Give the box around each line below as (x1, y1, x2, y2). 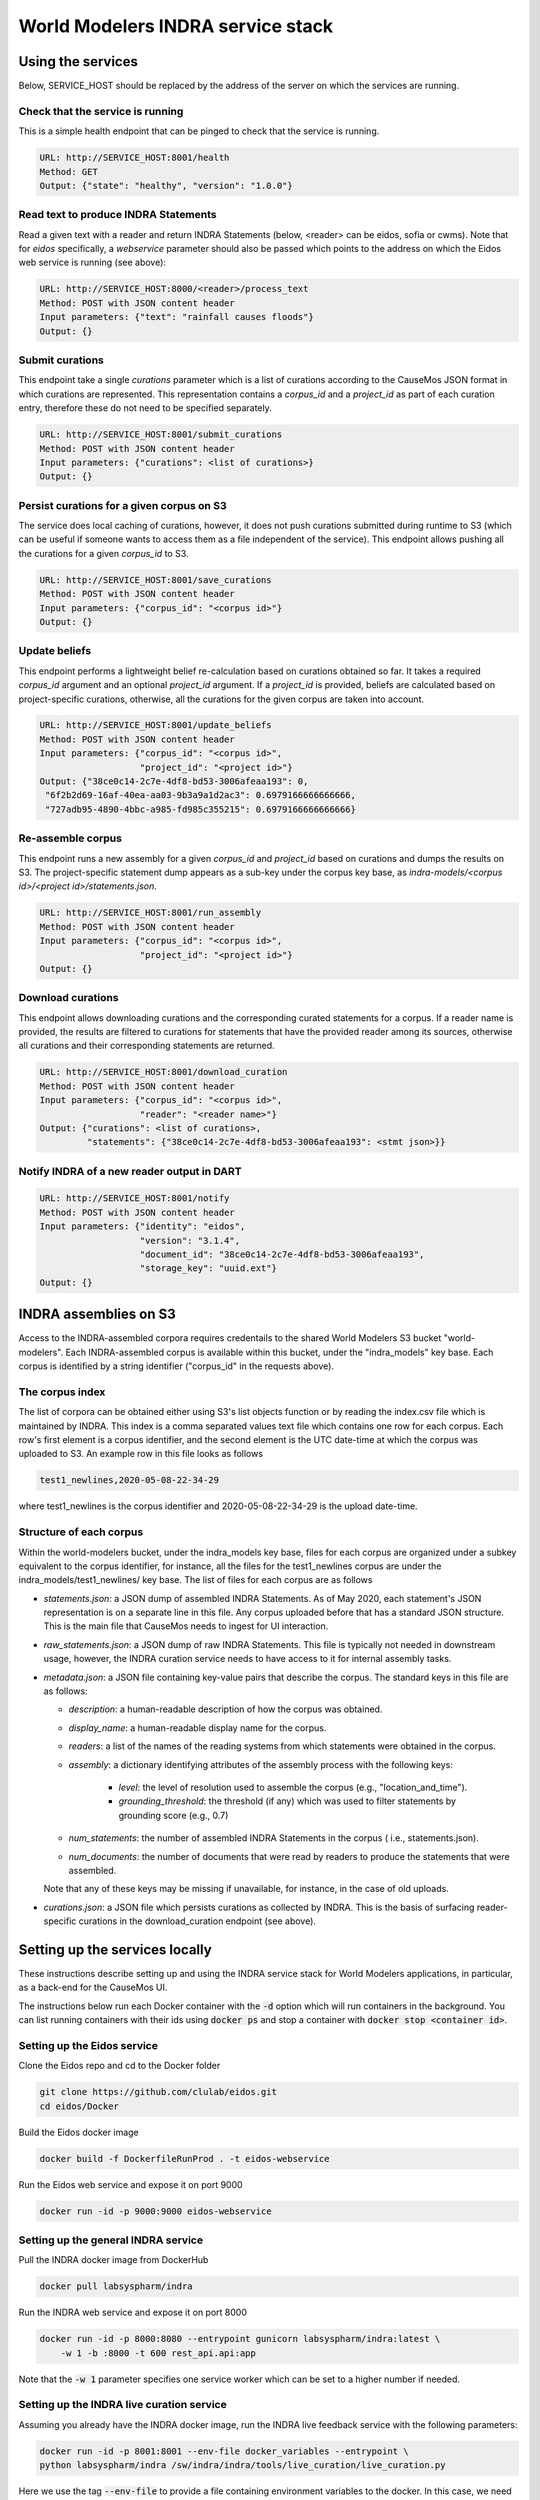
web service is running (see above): (18, 256, 167, 269)
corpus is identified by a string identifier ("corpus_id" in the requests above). (18, 1360, 335, 1372)
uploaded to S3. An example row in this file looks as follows (18, 1448, 264, 1460)
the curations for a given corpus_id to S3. (18, 547, 189, 559)
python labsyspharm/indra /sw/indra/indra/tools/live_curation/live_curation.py (39, 2460, 446, 2471)
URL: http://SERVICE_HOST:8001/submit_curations (39, 429, 283, 440)
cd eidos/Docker (39, 2100, 120, 2112)
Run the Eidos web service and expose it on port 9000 (18, 2178, 244, 2190)
